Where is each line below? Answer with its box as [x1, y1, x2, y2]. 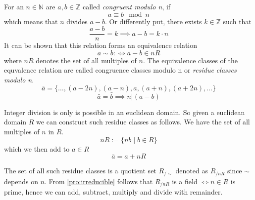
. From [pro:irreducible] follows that [45, 176, 153, 186]
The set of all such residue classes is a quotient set [4, 165, 156, 176]
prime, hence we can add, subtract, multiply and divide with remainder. [4, 187, 223, 197]
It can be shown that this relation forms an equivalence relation [4, 40, 198, 50]
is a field [172, 176, 198, 186]
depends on [4, 176, 38, 186]
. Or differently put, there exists [105, 16, 202, 26]
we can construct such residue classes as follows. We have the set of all [36, 117, 250, 127]
